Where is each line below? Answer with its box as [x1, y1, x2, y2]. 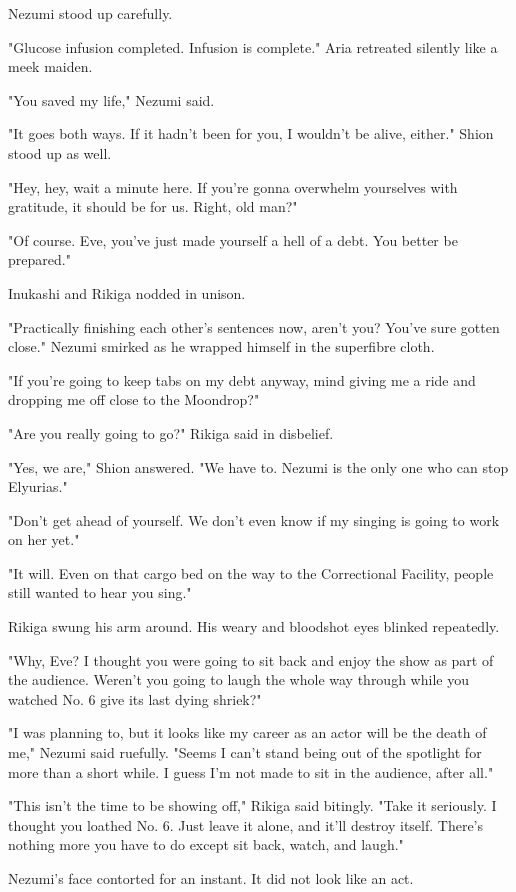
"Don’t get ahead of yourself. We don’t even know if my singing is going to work [8, 509, 500, 530]
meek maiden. [8, 56, 93, 77]
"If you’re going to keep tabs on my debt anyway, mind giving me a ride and [8, 369, 476, 390]
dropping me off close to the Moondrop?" [8, 389, 260, 410]
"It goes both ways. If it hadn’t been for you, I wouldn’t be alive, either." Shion [8, 123, 494, 144]
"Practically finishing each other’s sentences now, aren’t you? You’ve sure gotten [8, 316, 500, 337]
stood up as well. [8, 142, 112, 163]
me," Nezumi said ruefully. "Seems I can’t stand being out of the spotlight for [8, 742, 482, 763]
